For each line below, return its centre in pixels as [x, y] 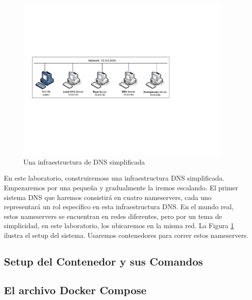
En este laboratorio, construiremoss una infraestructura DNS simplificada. [114, 178]
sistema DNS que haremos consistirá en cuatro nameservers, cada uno [108, 197]
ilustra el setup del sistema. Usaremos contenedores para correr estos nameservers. [126, 235]
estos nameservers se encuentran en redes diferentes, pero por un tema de [113, 216]
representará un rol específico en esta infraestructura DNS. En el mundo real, [119, 207]
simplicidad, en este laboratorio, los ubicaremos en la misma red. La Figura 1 [119, 225]
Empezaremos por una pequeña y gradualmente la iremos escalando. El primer [121, 187]
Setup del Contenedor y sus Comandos [103, 261]
